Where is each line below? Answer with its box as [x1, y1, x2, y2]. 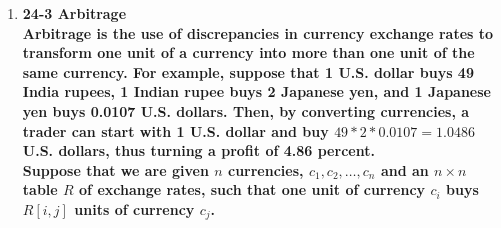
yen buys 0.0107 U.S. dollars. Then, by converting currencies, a [22, 100, 470, 121]
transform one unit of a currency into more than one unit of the [22, 42, 475, 63]
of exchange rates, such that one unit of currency [79, 179, 426, 200]
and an [380, 159, 429, 180]
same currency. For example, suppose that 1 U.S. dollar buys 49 [22, 61, 474, 82]
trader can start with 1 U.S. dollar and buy [22, 120, 329, 141]
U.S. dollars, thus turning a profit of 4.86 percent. [22, 140, 375, 161]
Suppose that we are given [22, 159, 209, 180]
